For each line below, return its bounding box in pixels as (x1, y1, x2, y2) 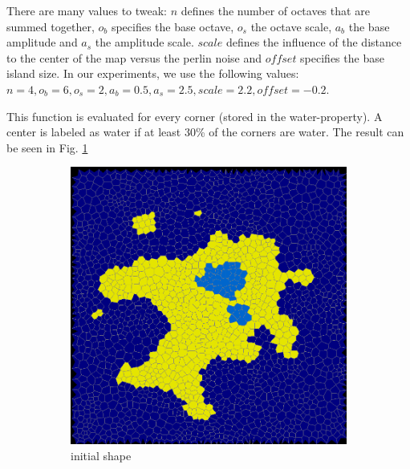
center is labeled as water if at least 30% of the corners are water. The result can (6, 123, 404, 140)
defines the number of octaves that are (181, 2, 370, 18)
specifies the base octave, (111, 18, 234, 34)
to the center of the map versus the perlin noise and (6, 49, 262, 66)
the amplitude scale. (95, 34, 194, 51)
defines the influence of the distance (225, 34, 402, 51)
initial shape (71, 447, 132, 463)
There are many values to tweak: (6, 2, 168, 18)
